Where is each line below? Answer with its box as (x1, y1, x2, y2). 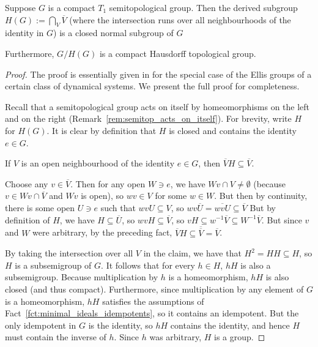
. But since (261, 213, 302, 226)
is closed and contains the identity (169, 124, 297, 136)
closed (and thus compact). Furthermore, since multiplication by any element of (5, 282, 304, 295)
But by (250, 201, 276, 214)
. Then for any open (70, 177, 146, 190)
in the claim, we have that (143, 247, 242, 259)
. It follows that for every (101, 258, 195, 271)
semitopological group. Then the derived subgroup (109, 1, 298, 13)
